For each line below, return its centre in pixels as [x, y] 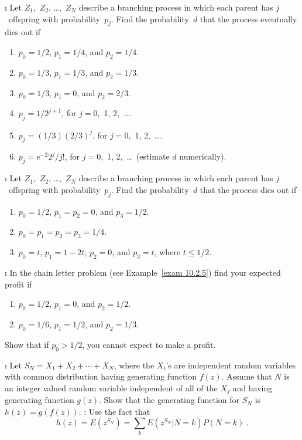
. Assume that [247, 376]
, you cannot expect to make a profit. [149, 344]
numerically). [203, 156]
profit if [18, 284]
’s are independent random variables [231, 365]
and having [253, 387]
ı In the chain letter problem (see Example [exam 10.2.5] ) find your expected [143, 273]
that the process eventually [248, 18]
